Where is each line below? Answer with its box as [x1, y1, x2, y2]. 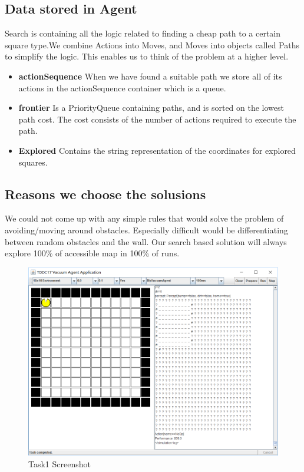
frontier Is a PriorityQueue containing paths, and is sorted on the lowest [18, 101, 285, 114]
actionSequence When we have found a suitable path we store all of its [18, 70, 282, 82]
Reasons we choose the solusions [5, 184, 206, 203]
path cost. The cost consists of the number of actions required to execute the [18, 113, 296, 125]
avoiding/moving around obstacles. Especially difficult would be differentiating [5, 223, 288, 236]
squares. [18, 156, 48, 168]
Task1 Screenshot [28, 457, 91, 470]
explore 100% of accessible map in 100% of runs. [5, 247, 180, 259]
